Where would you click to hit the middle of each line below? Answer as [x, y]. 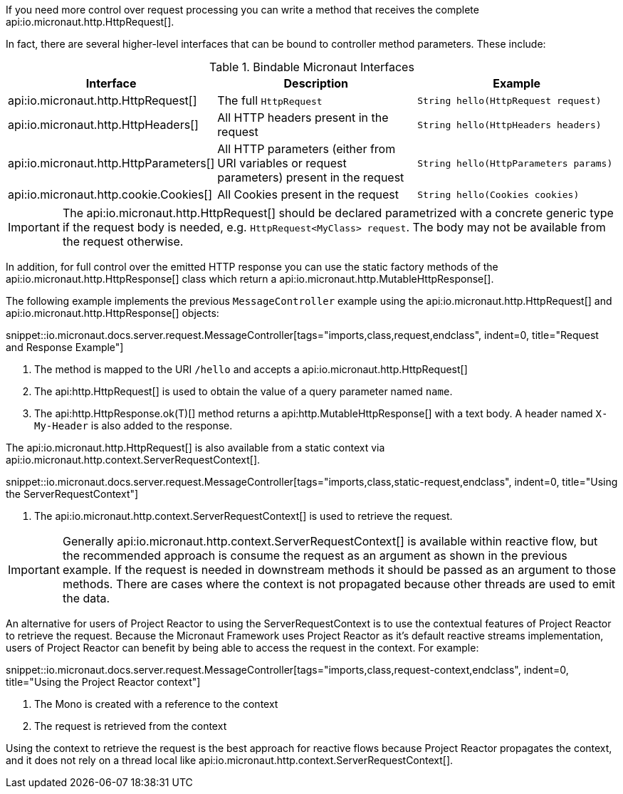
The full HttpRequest [270, 100]
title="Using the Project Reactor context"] [103, 682]
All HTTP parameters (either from [307, 149]
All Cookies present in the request [308, 194]
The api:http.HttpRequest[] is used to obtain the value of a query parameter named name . [244, 391]
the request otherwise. [123, 241]
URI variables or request [282, 163]
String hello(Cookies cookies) [498, 194]
